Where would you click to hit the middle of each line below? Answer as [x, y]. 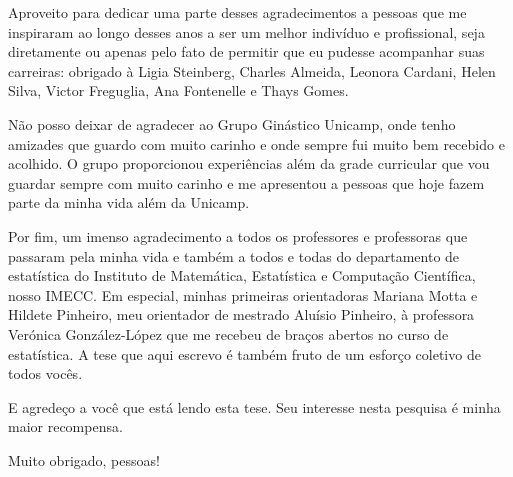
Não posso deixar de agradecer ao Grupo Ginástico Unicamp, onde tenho [232, 123]
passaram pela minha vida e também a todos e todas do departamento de [234, 255]
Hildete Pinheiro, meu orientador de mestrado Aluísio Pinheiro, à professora [241, 314]
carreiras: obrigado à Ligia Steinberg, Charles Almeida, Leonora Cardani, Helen [252, 70]
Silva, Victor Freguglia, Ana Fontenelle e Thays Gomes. [178, 90]
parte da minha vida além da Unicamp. [129, 202]
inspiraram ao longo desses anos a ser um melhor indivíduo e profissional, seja [246, 31]
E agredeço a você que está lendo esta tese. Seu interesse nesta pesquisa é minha [254, 406]
